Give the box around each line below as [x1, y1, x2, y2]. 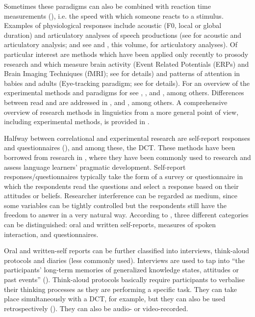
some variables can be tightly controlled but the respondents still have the [4, 200, 227, 210]
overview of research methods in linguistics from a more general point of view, [4, 106, 239, 117]
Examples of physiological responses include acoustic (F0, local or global [4, 20, 222, 30]
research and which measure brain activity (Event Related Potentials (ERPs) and [4, 58, 249, 69]
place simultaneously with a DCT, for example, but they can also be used [4, 293, 226, 304]
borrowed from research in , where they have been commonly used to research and [4, 152, 251, 162]
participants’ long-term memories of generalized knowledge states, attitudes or [4, 264, 239, 275]
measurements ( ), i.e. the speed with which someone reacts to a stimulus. [4, 10, 224, 21]
